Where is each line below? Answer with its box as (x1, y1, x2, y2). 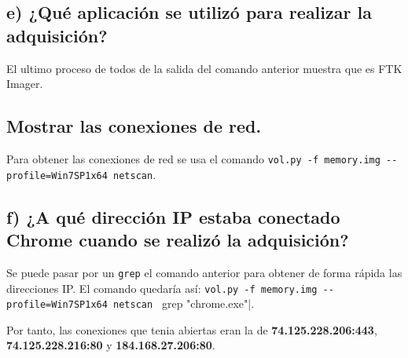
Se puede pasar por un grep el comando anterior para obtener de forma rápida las (6, 264, 402, 280)
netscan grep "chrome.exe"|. (113, 295, 255, 312)
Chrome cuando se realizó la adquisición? (6, 228, 349, 252)
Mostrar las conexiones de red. (6, 114, 262, 138)
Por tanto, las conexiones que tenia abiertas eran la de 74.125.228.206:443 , (6, 321, 377, 338)
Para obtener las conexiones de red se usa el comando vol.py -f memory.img (6, 150, 380, 166)
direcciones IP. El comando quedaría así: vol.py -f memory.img (6, 279, 318, 296)
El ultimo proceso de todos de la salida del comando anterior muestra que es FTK (6, 60, 402, 76)
